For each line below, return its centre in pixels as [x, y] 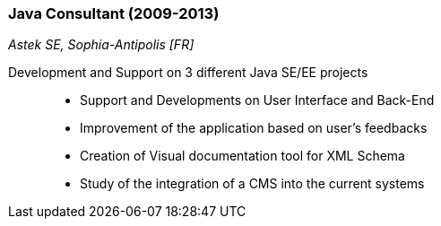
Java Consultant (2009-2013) [114, 13]
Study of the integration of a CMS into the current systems [252, 184]
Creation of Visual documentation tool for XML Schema [242, 156]
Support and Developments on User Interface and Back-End [257, 100]
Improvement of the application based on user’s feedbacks [254, 128]
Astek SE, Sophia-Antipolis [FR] [101, 45]
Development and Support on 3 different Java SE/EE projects [188, 73]
